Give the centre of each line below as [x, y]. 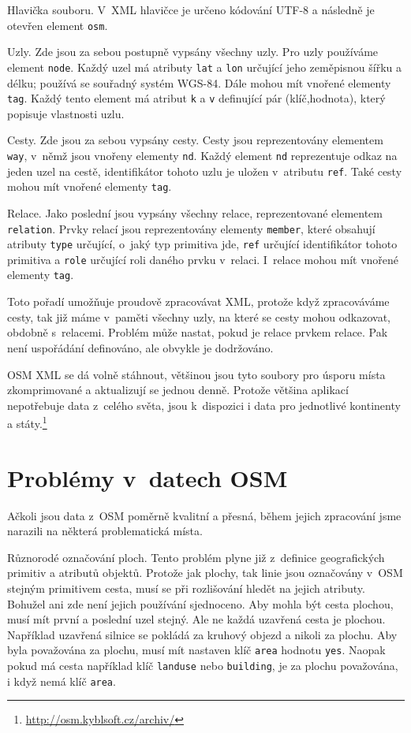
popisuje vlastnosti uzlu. [66, 113]
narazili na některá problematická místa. [105, 531]
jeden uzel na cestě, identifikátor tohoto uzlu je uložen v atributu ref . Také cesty [205, 171]
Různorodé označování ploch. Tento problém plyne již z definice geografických [196, 557]
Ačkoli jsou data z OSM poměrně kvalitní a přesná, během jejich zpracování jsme [204, 515]
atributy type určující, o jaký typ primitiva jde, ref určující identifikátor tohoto [202, 244]
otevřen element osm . [58, 25]
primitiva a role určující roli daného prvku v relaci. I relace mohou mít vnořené [203, 259]
